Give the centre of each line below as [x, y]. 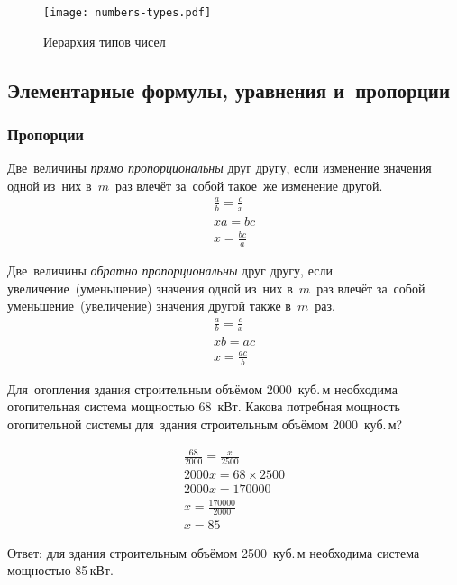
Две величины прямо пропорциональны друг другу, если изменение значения [219, 168]
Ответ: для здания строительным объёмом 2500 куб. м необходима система [214, 552]
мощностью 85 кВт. [60, 570]
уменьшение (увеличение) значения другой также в [149, 306]
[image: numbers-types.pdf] [128, 13]
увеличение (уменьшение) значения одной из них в [150, 288]
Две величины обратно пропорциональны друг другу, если [170, 270]
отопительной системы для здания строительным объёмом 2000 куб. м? [205, 423]
